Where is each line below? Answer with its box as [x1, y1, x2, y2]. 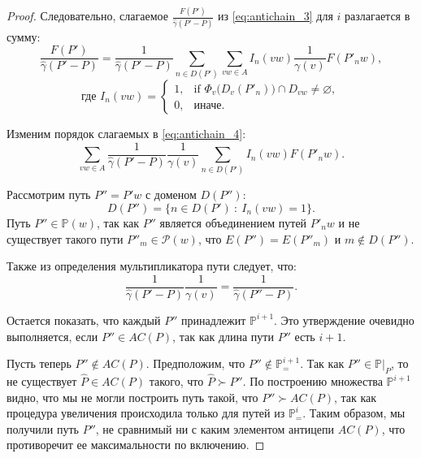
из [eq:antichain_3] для [218, 7, 333, 24]
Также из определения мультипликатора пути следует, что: [7, 257, 297, 274]
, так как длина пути [172, 327, 274, 344]
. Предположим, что [145, 355, 245, 372]
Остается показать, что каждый [7, 311, 161, 328]
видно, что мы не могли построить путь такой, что [7, 388, 258, 405]
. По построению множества [242, 373, 383, 390]
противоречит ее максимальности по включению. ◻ [7, 436, 265, 453]
